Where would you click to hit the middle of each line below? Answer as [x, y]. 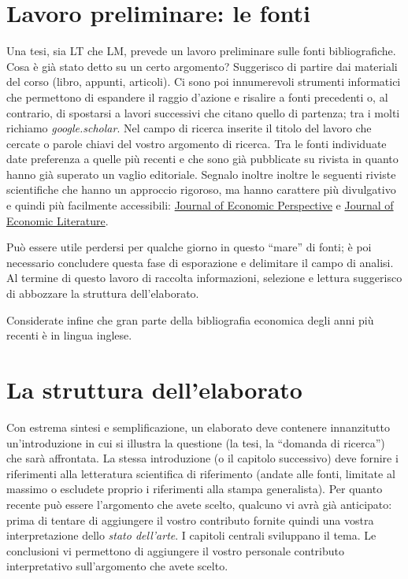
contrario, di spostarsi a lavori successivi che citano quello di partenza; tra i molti [203, 112]
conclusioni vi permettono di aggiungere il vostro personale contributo [176, 550]
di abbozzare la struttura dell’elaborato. [103, 293]
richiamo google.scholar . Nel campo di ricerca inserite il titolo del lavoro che [189, 128]
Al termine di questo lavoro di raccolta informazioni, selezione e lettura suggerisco [204, 278]
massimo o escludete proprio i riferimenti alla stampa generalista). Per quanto [195, 489]
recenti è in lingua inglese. [69, 335]
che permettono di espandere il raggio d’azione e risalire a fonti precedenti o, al [197, 96]
